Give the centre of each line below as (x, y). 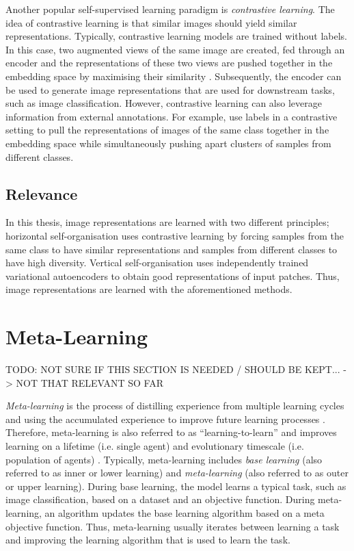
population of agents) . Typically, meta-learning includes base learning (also (164, 459)
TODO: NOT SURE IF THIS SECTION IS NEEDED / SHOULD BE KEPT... (173, 369)
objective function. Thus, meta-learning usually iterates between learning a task (173, 526)
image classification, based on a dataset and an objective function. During (160, 499)
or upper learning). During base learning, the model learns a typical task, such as (176, 486)
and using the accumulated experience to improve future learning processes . (165, 419)
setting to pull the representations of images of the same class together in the (167, 130)
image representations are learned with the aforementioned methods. (149, 289)
